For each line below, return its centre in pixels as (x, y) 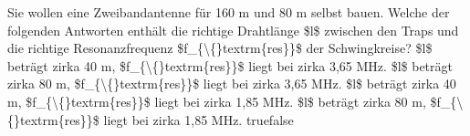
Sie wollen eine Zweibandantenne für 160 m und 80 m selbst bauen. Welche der (229, 12)
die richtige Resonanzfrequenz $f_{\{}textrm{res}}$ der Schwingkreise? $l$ (220, 48)
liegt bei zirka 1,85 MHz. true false (198, 119)
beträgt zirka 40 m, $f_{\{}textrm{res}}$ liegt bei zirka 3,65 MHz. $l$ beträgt (230, 65)
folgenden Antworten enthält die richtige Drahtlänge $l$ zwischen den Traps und (233, 30)
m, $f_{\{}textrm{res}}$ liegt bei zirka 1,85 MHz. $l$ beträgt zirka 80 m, (217, 101)
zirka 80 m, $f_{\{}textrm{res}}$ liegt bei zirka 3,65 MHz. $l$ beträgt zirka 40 (232, 84)
